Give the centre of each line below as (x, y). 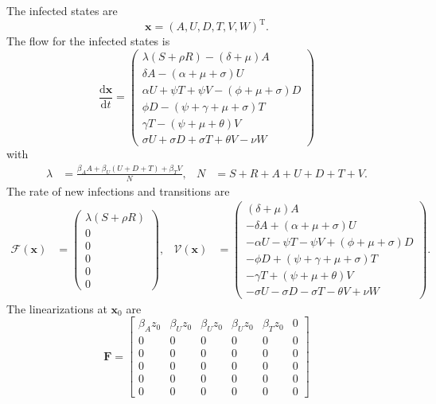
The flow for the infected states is (88, 41)
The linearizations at (57, 308)
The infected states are (62, 10)
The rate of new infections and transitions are (118, 190)
